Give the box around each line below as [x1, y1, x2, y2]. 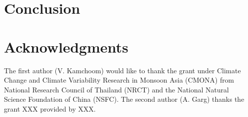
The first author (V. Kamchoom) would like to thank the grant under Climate [4, 65, 241, 75]
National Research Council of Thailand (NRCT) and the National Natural [4, 84, 229, 94]
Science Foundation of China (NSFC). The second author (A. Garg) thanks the [4, 94, 245, 104]
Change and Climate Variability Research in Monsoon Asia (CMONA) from [4, 75, 234, 85]
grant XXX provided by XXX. [4, 103, 96, 114]
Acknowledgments [4, 36, 128, 57]
